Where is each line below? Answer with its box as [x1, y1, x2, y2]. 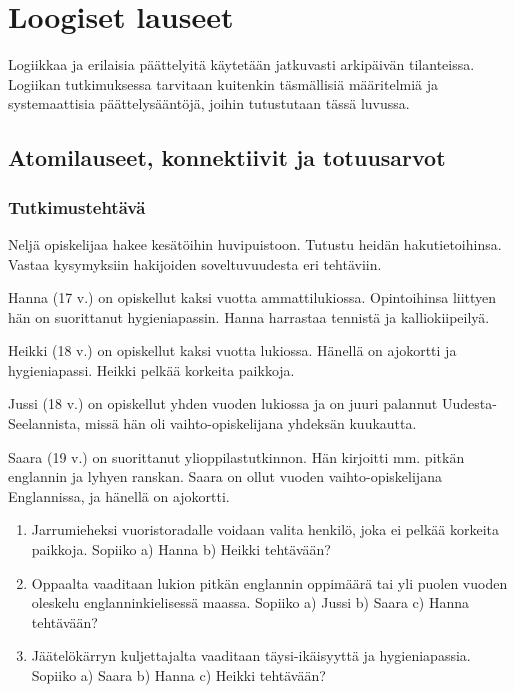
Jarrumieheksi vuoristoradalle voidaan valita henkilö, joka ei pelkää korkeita [31, 519, 500, 540]
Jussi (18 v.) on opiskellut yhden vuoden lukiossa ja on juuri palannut [8, 393, 438, 414]
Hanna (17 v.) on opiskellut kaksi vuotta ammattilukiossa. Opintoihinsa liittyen [8, 287, 497, 308]
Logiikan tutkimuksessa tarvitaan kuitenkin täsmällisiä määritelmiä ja [8, 73, 439, 94]
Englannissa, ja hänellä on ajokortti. [8, 485, 230, 506]
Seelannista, [8, 413, 81, 434]
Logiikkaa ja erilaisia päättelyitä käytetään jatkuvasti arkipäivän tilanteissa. [8, 54, 475, 75]
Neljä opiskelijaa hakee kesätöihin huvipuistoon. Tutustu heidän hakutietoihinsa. [8, 233, 502, 254]
